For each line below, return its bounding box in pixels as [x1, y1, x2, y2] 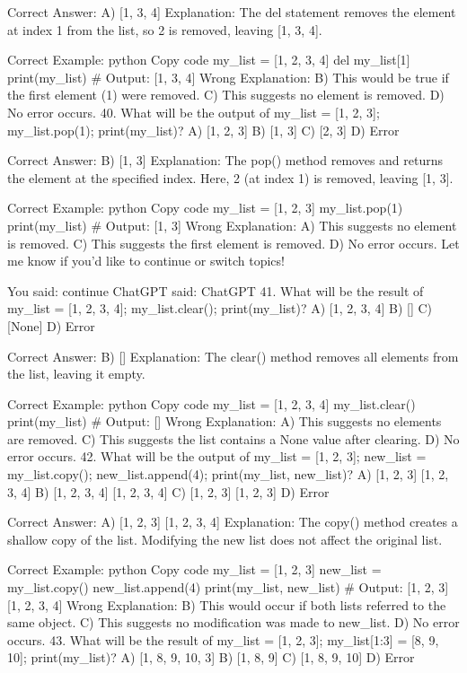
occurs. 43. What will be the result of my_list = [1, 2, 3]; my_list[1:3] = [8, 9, [7, 630, 439, 649]
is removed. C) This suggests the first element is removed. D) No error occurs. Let [7, 233, 460, 252]
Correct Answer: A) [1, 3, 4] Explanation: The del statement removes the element [7, 3, 456, 21]
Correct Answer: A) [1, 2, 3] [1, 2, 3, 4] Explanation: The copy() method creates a [7, 512, 458, 531]
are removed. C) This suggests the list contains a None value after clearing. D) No [7, 429, 460, 448]
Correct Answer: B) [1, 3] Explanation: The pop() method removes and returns [7, 151, 444, 170]
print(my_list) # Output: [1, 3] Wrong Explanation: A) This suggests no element [7, 215, 457, 234]
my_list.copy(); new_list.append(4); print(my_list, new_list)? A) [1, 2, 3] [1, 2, [7, 465, 449, 484]
